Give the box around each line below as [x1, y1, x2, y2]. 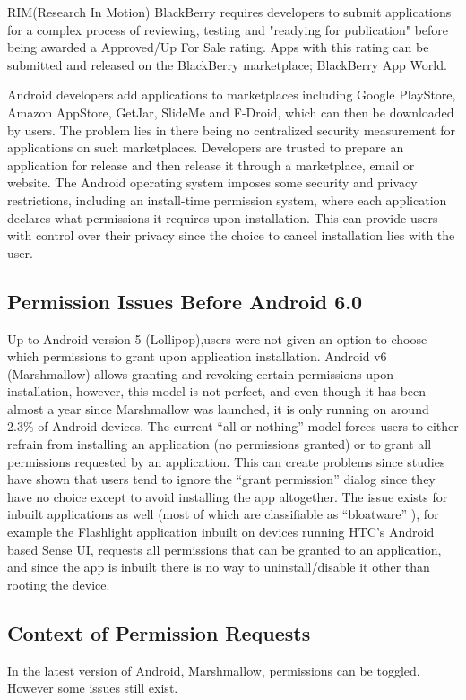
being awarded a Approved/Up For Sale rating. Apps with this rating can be [7, 38, 429, 56]
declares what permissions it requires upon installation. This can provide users [7, 208, 438, 227]
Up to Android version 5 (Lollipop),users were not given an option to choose [7, 329, 427, 348]
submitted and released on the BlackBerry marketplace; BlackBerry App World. [7, 55, 447, 73]
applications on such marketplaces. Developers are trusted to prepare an [7, 138, 404, 157]
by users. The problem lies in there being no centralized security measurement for [7, 120, 455, 139]
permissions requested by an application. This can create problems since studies [7, 452, 445, 471]
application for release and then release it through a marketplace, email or [7, 155, 415, 174]
